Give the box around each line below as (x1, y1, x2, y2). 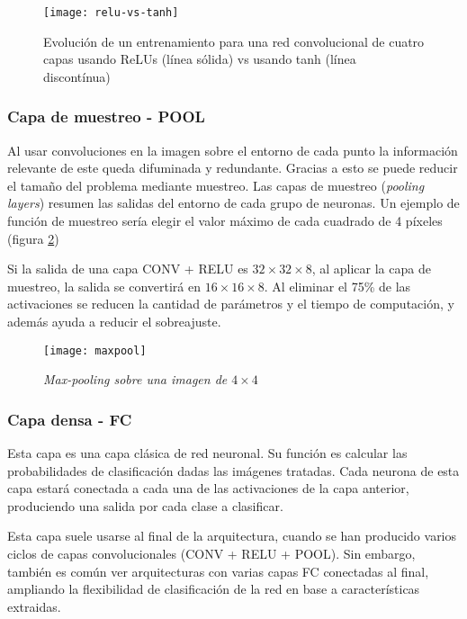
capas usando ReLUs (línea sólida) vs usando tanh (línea (43, 49, 356, 68)
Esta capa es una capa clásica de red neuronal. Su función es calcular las (7, 444, 408, 462)
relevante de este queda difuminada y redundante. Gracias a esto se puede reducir (7, 158, 458, 177)
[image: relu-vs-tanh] (43, 6, 179, 19)
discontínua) (43, 67, 111, 85)
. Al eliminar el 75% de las (264, 276, 411, 295)
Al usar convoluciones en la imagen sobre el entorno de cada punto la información (7, 140, 458, 159)
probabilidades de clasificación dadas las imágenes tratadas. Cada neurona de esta (7, 461, 460, 480)
